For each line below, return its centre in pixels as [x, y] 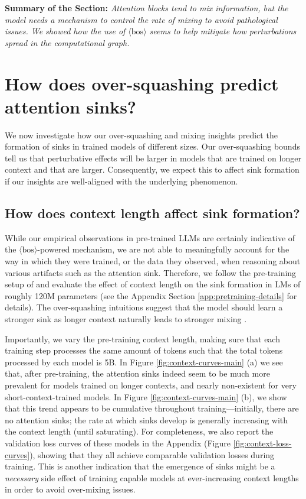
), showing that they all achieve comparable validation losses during [152, 454]
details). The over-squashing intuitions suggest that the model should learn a [144, 307]
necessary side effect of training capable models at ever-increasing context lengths [152, 477]
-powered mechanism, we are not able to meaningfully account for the [163, 249]
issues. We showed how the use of [65, 31]
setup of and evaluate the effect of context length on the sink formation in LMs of [153, 284]
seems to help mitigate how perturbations [223, 31]
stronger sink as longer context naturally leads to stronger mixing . [126, 319]
